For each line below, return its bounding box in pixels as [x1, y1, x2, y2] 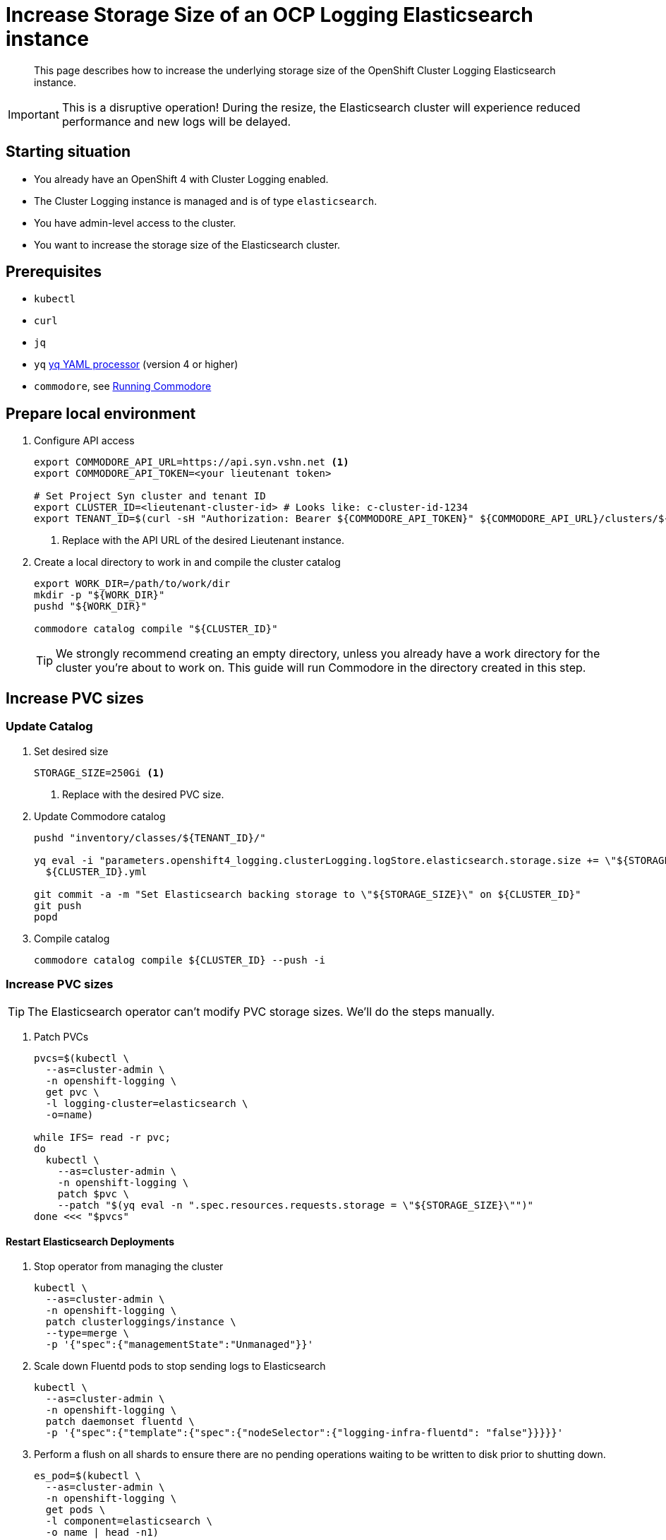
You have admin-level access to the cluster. [34, 216, 236, 229]
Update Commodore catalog [34, 810, 166, 822]
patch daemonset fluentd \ [45, 1416, 195, 1428]
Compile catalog [34, 932, 110, 944]
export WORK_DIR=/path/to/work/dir [34, 578, 231, 590]
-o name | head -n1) [45, 1527, 159, 1539]
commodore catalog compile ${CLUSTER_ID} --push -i [34, 954, 326, 966]
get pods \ [45, 1504, 106, 1516]
